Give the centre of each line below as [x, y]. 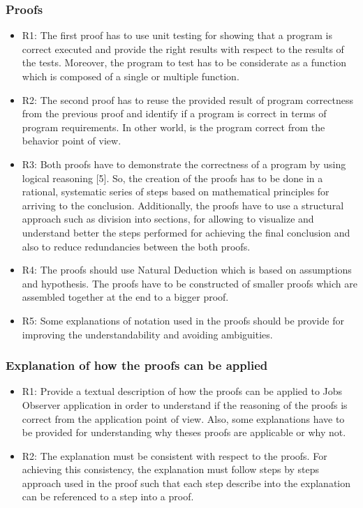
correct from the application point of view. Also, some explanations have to [183, 418]
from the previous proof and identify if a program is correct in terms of [174, 113]
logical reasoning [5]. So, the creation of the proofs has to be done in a [172, 178]
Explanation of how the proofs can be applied [137, 365]
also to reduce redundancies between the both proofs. [136, 246]
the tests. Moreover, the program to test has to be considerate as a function [184, 62]
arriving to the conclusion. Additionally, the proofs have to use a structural [183, 205]
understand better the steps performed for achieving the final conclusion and [186, 232]
